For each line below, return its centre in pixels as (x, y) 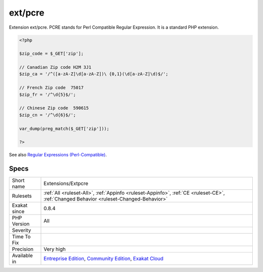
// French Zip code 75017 (51, 88)
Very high (55, 249)
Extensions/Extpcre (66, 183)
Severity (21, 230)
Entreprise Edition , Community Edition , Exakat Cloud (103, 259)
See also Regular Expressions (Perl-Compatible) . (58, 155)
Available (22, 255)
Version (21, 224)
